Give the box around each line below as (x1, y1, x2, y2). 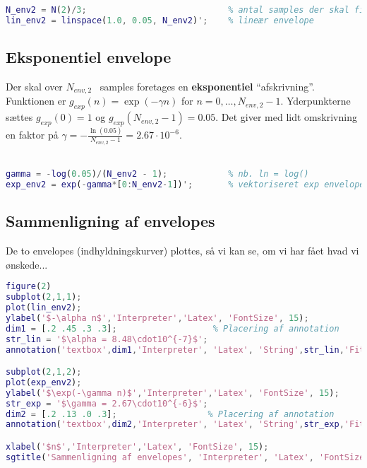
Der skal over (6, 78, 63, 93)
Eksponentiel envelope (6, 46, 172, 68)
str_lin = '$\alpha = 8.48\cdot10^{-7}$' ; (6, 334, 208, 344)
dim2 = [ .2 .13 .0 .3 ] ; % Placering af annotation (6, 409, 335, 419)
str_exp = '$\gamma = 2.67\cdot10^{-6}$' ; (6, 398, 208, 409)
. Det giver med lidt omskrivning (215, 110, 357, 124)
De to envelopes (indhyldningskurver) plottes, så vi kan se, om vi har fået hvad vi (6, 243, 359, 258)
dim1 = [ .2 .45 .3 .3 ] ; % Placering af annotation (6, 323, 339, 334)
